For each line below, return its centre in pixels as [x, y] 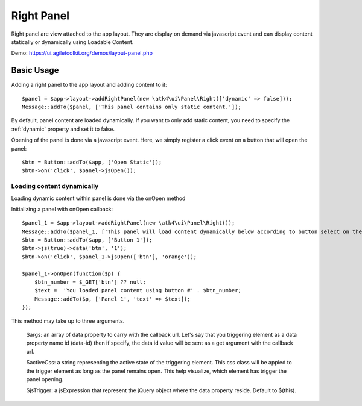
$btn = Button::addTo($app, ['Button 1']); [87, 240]
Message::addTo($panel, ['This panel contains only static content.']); [132, 107]
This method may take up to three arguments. [68, 321]
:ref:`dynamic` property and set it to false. [63, 129]
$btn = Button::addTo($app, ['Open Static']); [92, 162]
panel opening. [45, 379]
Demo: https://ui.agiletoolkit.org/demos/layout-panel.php [82, 53]
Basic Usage [35, 70]
